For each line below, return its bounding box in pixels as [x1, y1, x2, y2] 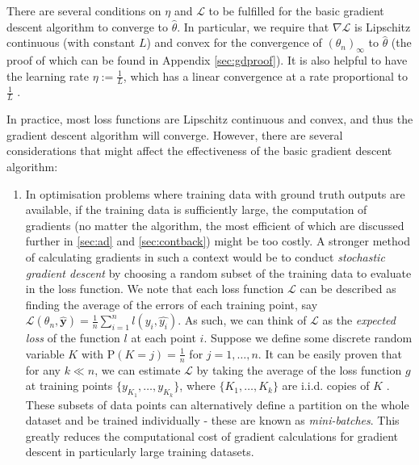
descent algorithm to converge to [6, 18, 169, 35]
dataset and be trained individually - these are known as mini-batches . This [25, 412, 400, 429]
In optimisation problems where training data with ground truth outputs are [25, 185, 405, 202]
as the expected [322, 312, 396, 329]
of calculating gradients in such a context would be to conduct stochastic [25, 248, 385, 265]
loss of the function [25, 329, 120, 346]
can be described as [300, 280, 396, 297]
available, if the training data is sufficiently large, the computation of [25, 201, 367, 218]
